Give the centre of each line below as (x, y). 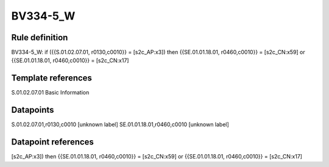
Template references (52, 78)
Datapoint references (53, 142)
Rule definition (40, 37)
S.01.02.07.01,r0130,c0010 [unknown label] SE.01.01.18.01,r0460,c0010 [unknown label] (120, 124)
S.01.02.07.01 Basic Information (50, 93)
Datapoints (33, 110)
